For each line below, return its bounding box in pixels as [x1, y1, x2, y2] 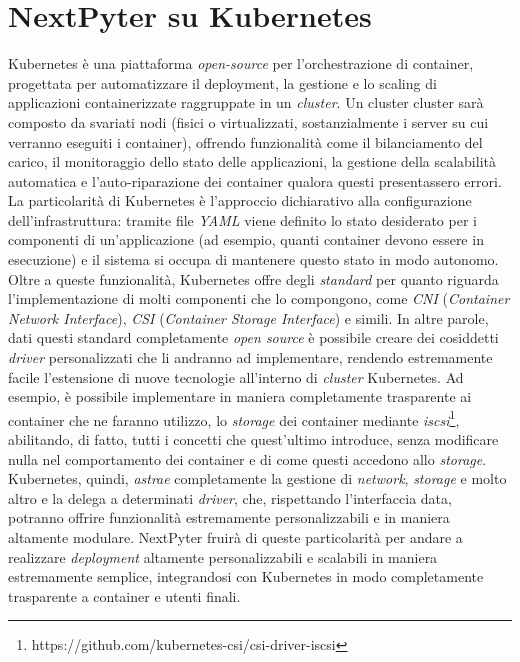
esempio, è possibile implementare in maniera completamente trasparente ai [8, 386, 472, 407]
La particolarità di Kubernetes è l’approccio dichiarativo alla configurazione [8, 190, 472, 211]
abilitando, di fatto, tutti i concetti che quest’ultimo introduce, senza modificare [8, 429, 499, 450]
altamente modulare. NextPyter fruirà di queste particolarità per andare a [8, 527, 463, 548]
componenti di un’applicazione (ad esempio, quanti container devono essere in [8, 229, 484, 250]
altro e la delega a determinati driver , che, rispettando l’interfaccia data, [8, 487, 452, 508]
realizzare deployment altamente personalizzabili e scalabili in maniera [8, 546, 438, 567]
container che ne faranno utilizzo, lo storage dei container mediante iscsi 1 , [8, 406, 460, 430]
